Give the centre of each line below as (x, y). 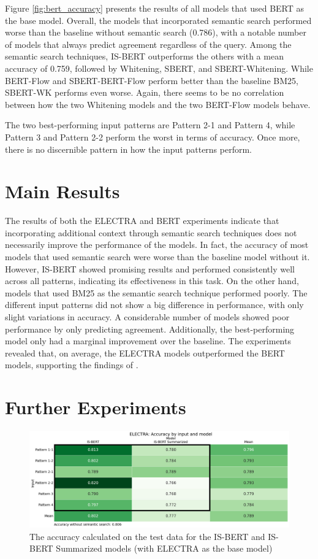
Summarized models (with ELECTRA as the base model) (164, 548)
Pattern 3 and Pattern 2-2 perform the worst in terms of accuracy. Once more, (153, 137)
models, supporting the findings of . (72, 365)
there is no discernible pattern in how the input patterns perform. (129, 149)
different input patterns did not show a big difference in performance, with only (154, 305)
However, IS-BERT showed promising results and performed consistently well (150, 268)
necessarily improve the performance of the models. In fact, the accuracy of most (157, 245)
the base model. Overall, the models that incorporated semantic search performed (158, 20)
